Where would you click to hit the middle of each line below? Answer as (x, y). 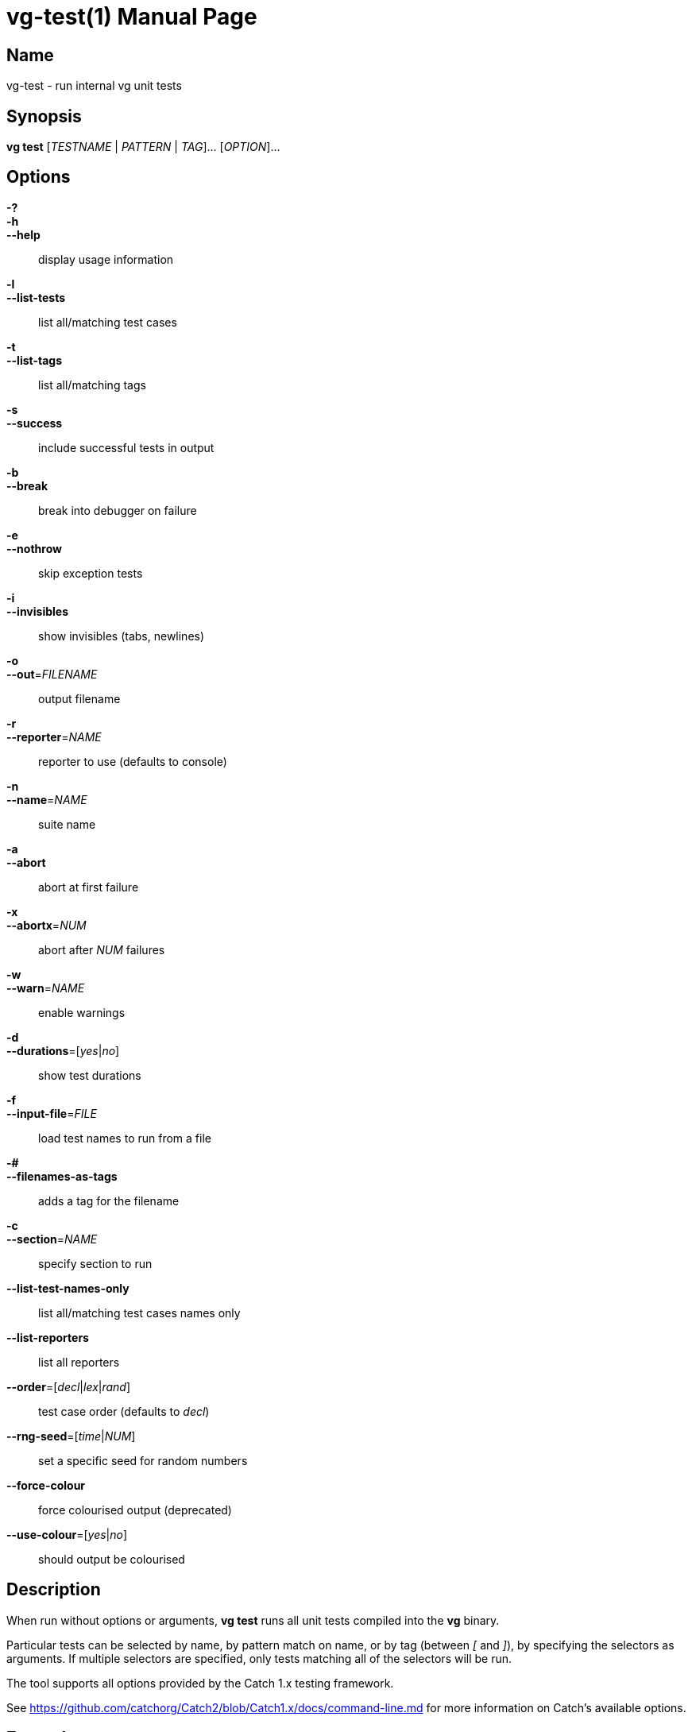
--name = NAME (47, 799)
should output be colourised (112, 1559)
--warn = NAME (46, 988)
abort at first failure (89, 887)
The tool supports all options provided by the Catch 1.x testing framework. (200, 1683)
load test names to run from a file (125, 1138)
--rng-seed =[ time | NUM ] (71, 1436)
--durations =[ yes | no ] (63, 1050)
